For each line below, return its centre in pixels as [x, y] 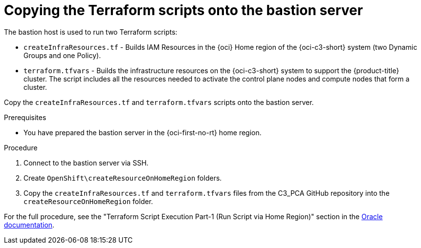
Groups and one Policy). [62, 55]
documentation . [29, 225]
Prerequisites [25, 117]
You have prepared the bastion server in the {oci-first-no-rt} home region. [143, 132]
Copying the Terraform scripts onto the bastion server [184, 10]
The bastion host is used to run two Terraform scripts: [91, 32]
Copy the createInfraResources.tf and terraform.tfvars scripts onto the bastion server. [159, 102]
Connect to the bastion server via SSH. [86, 163]
